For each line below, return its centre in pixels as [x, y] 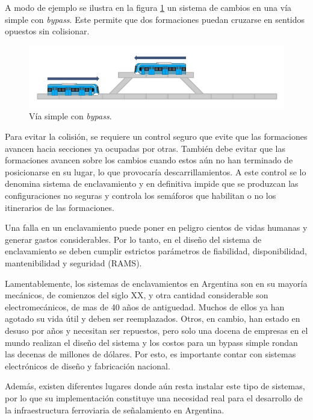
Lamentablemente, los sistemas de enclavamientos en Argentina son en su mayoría [156, 283]
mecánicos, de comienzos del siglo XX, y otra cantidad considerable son [137, 295]
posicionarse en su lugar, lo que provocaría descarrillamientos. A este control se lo [156, 171]
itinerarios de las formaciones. [60, 207]
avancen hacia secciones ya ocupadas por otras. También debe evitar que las [145, 148]
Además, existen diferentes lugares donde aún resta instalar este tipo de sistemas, [155, 386]
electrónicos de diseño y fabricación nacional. [88, 365]
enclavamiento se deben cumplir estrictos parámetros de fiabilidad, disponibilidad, [156, 251]
